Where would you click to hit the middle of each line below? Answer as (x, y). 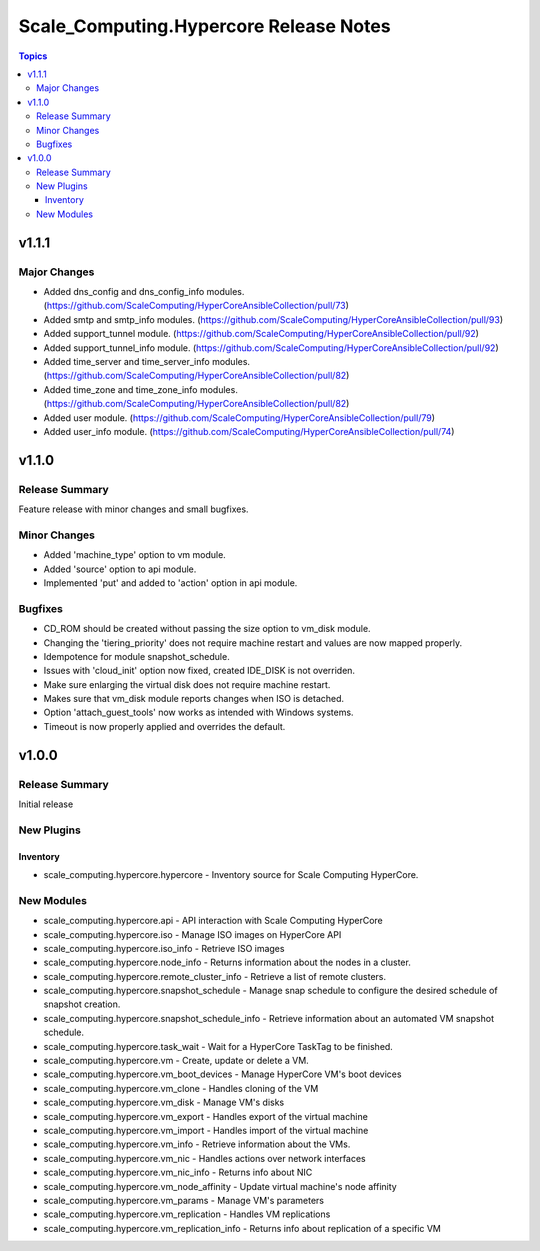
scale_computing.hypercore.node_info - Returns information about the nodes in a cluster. (227, 962)
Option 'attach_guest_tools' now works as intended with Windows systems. (198, 712)
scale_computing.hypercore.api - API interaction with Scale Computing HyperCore (213, 921)
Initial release (46, 804)
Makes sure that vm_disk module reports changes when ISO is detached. (194, 699)
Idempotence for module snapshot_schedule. (136, 656)
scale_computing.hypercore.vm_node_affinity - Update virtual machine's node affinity (220, 1186)
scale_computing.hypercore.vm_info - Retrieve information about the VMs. (197, 1144)
